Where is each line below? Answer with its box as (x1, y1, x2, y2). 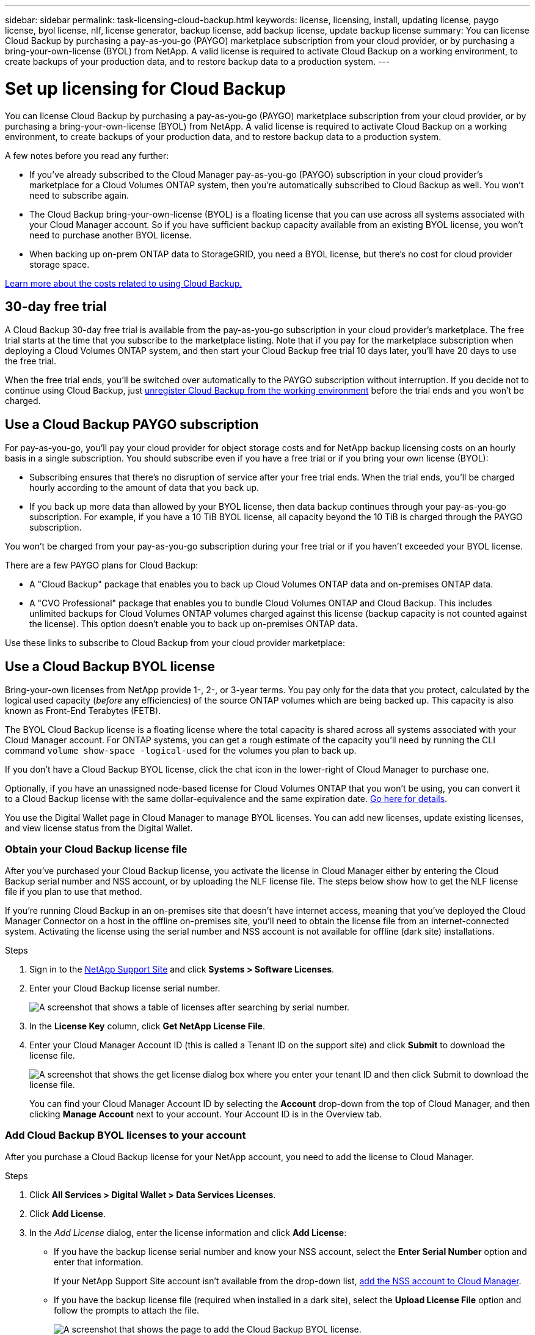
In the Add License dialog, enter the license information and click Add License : (29, 1227, 347, 1238)
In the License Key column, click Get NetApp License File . (29, 1020, 265, 1031)
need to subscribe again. (29, 189, 129, 200)
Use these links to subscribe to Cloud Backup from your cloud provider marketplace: (5, 638, 345, 649)
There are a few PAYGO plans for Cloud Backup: (5, 560, 198, 571)
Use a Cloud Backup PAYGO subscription (5, 416, 259, 432)
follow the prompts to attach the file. (54, 1304, 200, 1315)
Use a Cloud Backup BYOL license (5, 658, 216, 674)
